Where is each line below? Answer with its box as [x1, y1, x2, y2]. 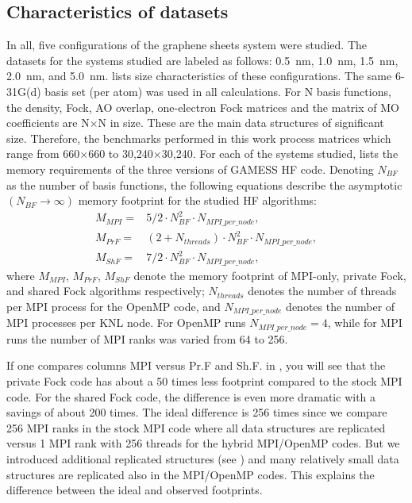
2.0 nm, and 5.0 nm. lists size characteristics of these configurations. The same [6, 67, 392, 84]
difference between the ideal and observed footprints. [6, 482, 263, 498]
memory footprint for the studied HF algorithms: [78, 192, 318, 209]
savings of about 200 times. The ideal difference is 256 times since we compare [6, 404, 387, 420]
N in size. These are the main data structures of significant [98, 114, 384, 131]
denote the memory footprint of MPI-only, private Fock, [133, 267, 406, 283]
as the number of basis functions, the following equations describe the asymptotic [6, 176, 402, 193]
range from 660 [6, 145, 80, 162]
